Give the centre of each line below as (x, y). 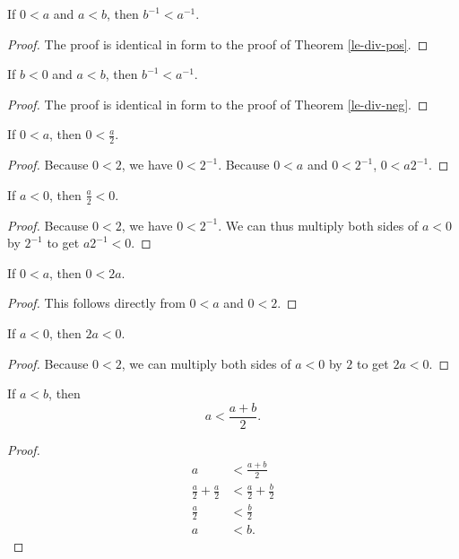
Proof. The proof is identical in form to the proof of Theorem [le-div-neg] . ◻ (218, 104)
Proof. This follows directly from (96, 303)
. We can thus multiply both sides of (318, 225)
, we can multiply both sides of (206, 363)
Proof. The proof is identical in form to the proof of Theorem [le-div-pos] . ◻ (218, 44)
